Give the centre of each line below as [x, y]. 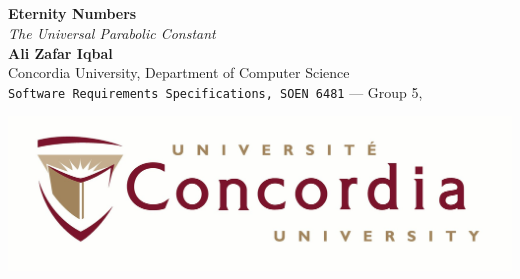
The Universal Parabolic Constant [112, 32]
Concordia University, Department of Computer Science [179, 72]
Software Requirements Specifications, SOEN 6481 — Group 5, [215, 91]
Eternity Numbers [72, 13]
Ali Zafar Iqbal [60, 52]
